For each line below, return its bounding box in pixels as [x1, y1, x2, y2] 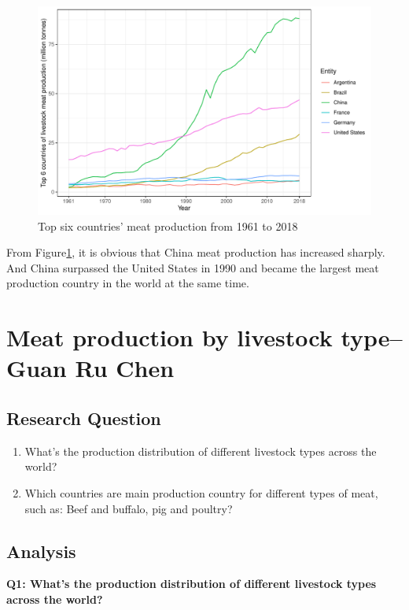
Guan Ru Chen [6, 352, 175, 384]
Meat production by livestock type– [6, 321, 403, 353]
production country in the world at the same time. [6, 275, 249, 291]
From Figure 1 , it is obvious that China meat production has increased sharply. [6, 244, 385, 261]
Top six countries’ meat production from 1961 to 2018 [38, 217, 298, 234]
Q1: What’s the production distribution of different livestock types [6, 575, 377, 592]
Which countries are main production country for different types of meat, [24, 484, 378, 501]
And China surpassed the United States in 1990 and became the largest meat [6, 259, 379, 275]
